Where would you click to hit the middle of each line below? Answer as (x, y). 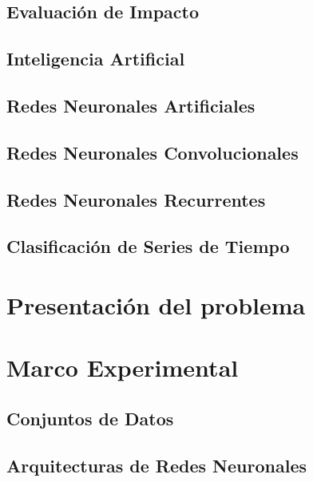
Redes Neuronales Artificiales (131, 105)
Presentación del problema (156, 304)
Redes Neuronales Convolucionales (153, 152)
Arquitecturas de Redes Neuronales (156, 465)
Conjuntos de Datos (90, 418)
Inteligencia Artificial (96, 59)
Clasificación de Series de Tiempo (148, 246)
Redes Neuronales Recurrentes (136, 199)
